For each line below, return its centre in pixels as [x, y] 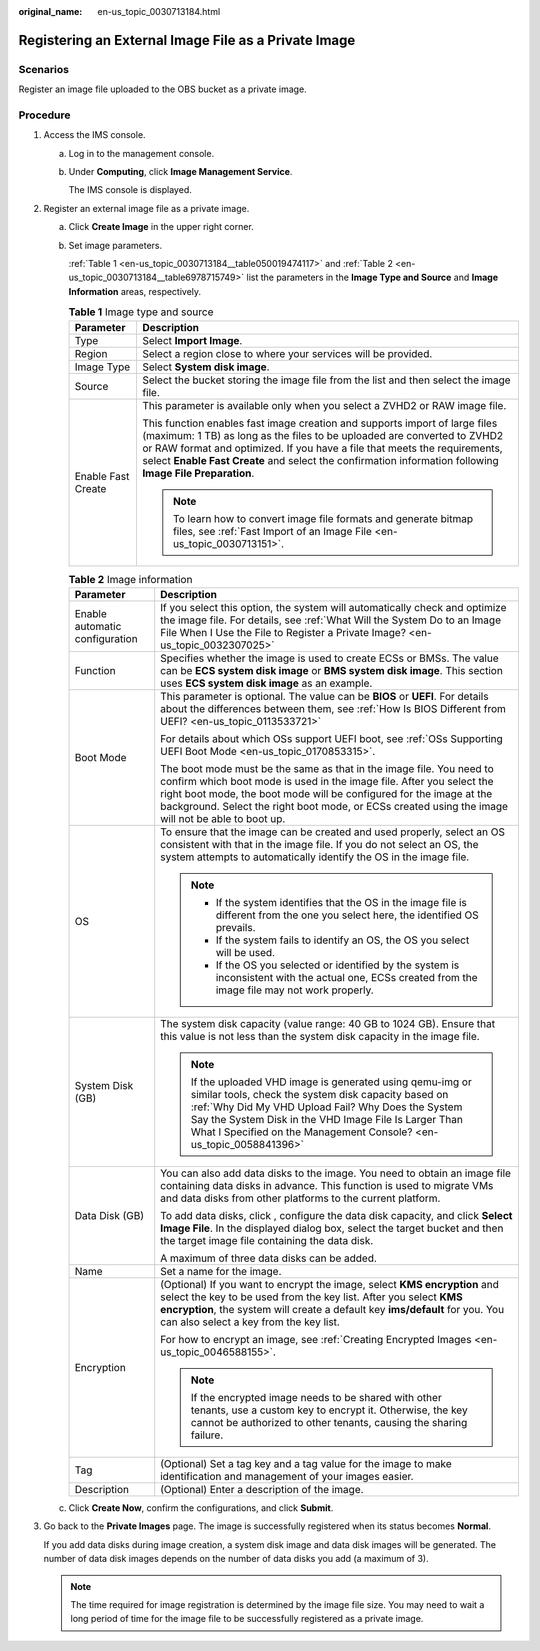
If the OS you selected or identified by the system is [337, 965]
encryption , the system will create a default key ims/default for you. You [332, 1309]
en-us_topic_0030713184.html [159, 11]
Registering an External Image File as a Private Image [187, 40]
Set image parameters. [115, 245]
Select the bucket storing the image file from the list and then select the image [326, 380]
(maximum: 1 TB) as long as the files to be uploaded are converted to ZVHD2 [322, 435]
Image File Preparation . [198, 473]
